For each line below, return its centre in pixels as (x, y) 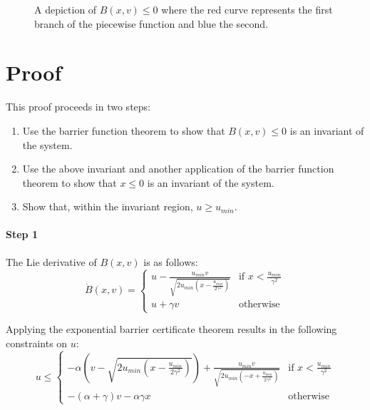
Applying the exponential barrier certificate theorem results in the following (171, 329)
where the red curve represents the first (247, 9)
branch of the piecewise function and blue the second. (151, 23)
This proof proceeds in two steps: (78, 107)
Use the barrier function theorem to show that (124, 130)
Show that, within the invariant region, (108, 206)
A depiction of (66, 9)
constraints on (37, 343)
